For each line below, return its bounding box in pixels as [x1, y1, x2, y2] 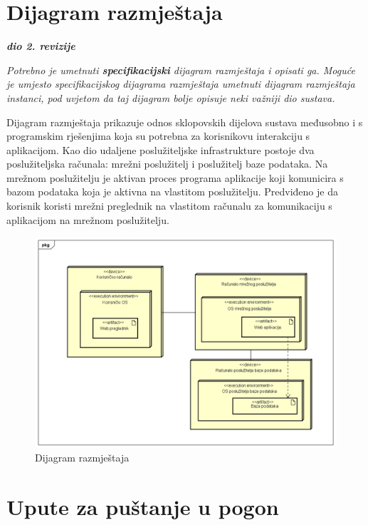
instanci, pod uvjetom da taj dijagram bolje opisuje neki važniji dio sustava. [6, 90, 335, 105]
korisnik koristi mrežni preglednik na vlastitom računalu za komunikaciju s [6, 198, 332, 213]
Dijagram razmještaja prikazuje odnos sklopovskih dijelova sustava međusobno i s [6, 114, 363, 129]
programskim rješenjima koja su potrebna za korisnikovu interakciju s [6, 128, 310, 143]
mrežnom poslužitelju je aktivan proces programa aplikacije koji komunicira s [6, 170, 344, 185]
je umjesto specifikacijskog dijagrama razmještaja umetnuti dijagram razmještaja [6, 76, 355, 91]
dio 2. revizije [6, 39, 75, 53]
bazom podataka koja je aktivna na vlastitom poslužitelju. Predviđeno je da [6, 184, 338, 199]
